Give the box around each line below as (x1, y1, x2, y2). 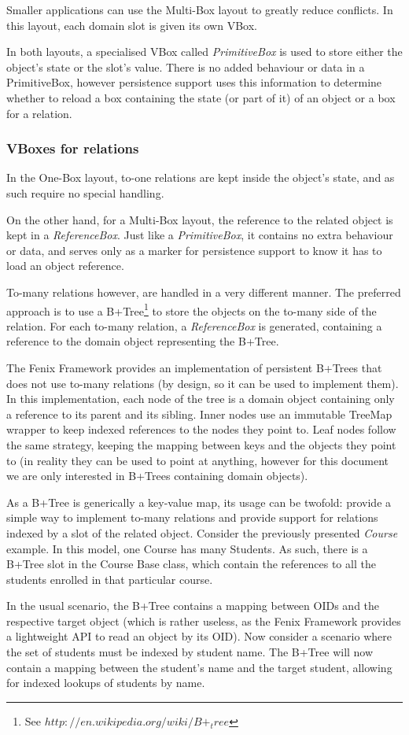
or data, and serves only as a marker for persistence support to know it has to (6, 242, 382, 258)
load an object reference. (6, 257, 124, 274)
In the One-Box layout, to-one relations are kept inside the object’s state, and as (6, 169, 395, 186)
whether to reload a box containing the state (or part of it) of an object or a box (6, 89, 396, 105)
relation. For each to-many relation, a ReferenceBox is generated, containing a (6, 317, 382, 334)
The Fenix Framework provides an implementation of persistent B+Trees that (6, 359, 382, 375)
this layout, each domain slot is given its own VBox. (6, 17, 257, 33)
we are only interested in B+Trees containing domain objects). (6, 467, 308, 484)
